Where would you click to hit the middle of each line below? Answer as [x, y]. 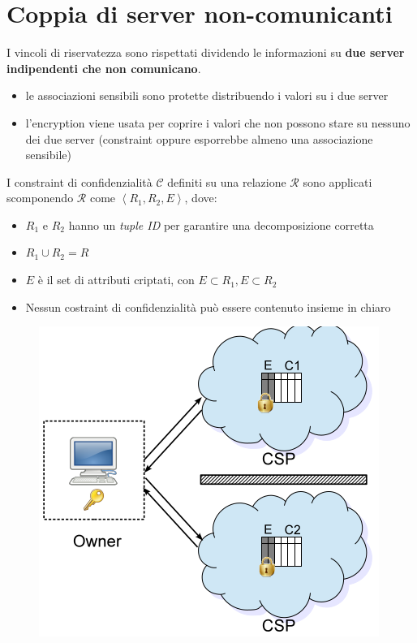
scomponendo [40, 198]
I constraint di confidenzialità [80, 181]
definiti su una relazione [227, 181]
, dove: [201, 198]
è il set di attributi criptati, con [116, 280]
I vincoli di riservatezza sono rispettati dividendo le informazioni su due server [206, 52]
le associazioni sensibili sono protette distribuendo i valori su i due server [207, 95]
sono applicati [337, 181]
